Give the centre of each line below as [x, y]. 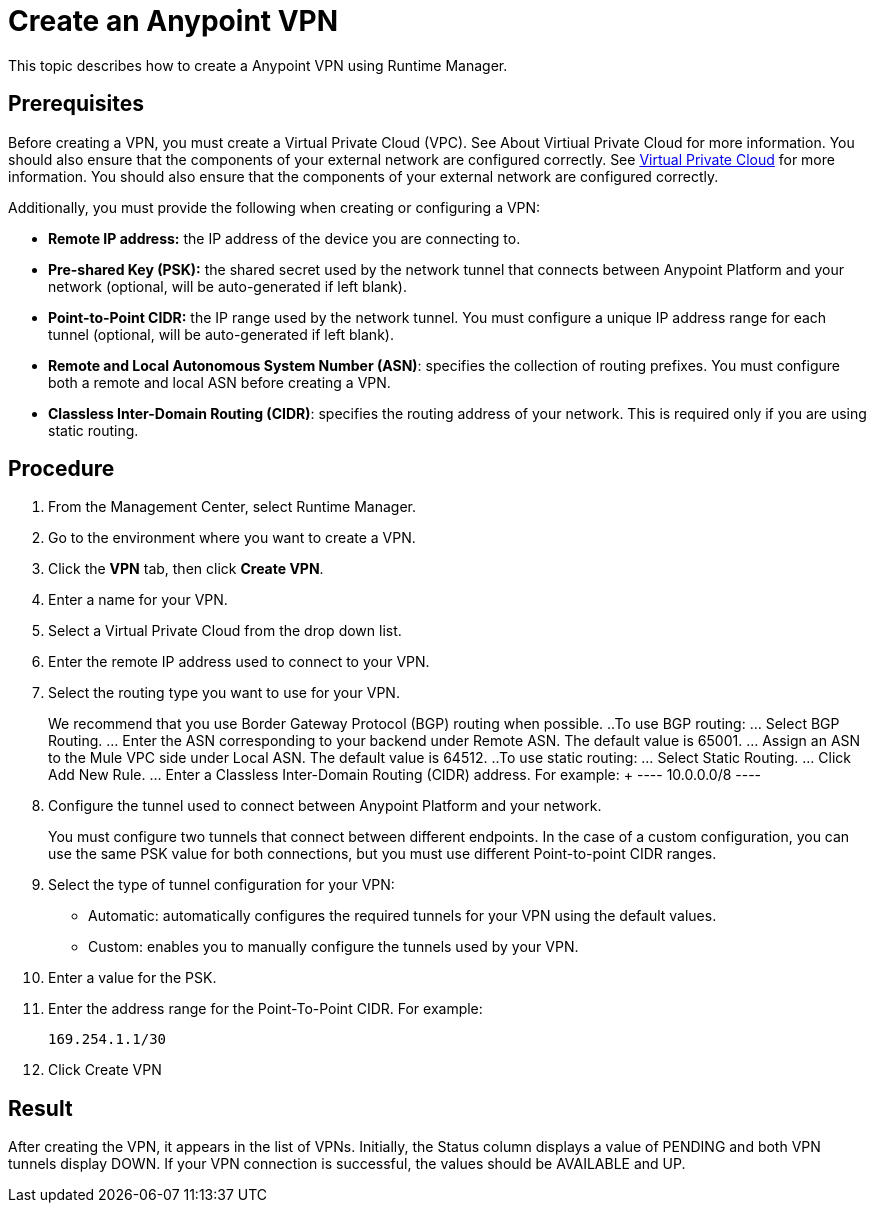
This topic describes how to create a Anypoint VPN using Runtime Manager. [258, 65]
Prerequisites [76, 104]
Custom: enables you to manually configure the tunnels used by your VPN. [333, 947]
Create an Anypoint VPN [173, 21]
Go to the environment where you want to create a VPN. [232, 538]
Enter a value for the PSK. [132, 978]
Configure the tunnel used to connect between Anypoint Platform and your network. [325, 806]
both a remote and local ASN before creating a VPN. [219, 382]
